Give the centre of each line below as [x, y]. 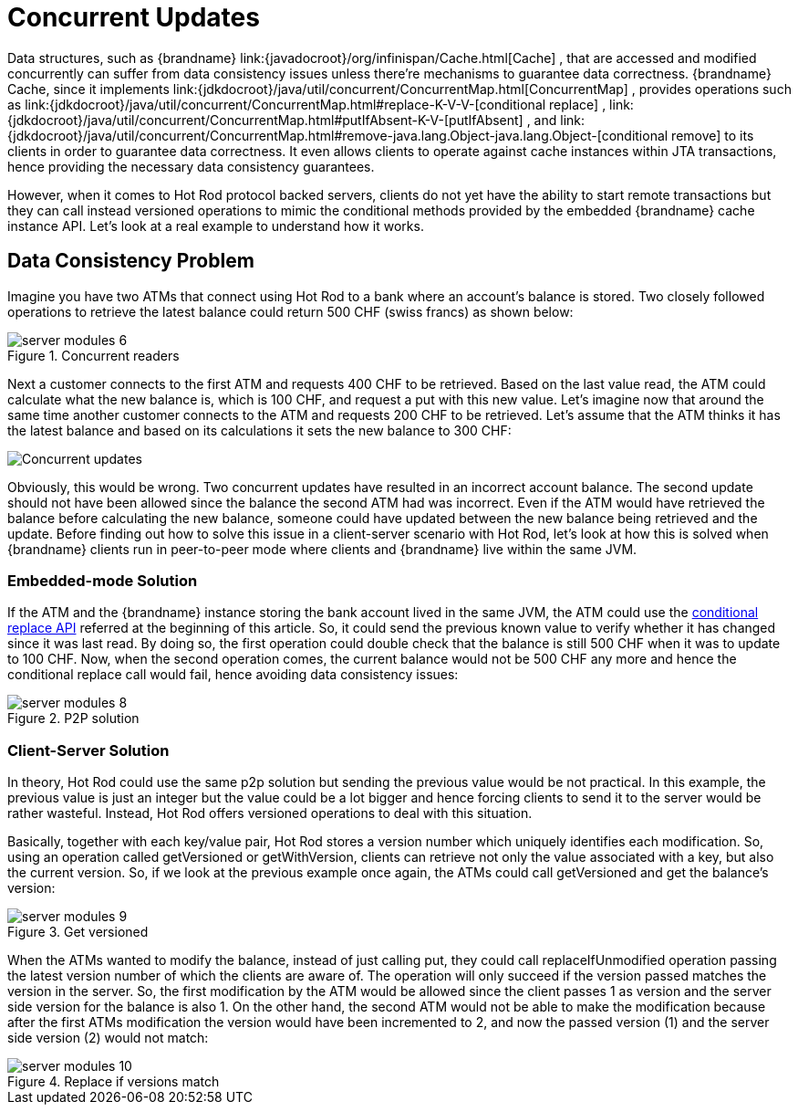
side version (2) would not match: [108, 1038]
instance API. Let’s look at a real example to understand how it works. [216, 226]
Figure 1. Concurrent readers [93, 355]
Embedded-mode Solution [103, 580]
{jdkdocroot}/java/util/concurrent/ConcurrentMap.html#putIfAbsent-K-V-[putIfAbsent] [265, 120]
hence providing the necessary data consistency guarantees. [191, 166]
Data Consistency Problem [131, 261]
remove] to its [713, 135]
